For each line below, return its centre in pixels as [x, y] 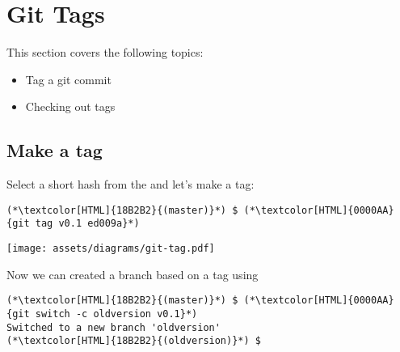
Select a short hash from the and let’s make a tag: [131, 184]
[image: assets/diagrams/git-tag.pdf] [111, 249]
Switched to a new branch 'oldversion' [114, 327]
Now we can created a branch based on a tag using [133, 274]
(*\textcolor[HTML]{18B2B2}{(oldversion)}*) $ [134, 341]
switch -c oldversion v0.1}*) [116, 314]
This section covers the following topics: [105, 52]
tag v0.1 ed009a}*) [87, 224]
